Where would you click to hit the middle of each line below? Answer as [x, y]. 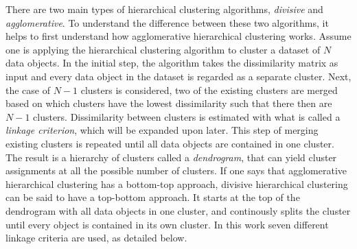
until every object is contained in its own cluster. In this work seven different [167, 224]
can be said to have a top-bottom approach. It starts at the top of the [153, 197]
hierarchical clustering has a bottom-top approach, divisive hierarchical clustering [177, 183]
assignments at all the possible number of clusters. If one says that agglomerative [176, 170]
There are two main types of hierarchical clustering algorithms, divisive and [164, 9]
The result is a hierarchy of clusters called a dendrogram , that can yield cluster [171, 157]
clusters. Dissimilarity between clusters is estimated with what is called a [187, 116]
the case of [28, 90]
